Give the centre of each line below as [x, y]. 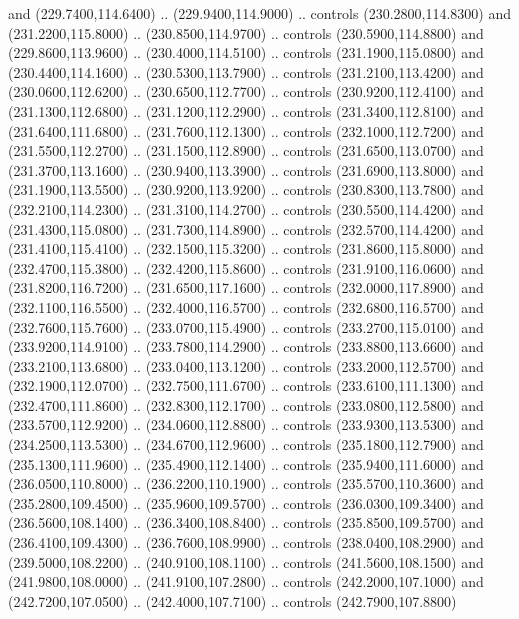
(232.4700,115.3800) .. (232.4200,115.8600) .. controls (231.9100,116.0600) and [246, 267]
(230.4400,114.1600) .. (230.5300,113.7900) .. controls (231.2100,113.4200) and [246, 71]
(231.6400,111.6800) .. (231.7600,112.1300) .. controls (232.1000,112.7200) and [246, 130]
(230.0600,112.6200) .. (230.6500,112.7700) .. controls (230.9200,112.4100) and [246, 91]
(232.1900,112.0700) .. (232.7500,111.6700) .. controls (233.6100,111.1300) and [246, 385]
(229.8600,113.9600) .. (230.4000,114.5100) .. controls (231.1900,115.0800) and [246, 52]
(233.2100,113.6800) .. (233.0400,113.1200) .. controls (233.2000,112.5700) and [246, 365]
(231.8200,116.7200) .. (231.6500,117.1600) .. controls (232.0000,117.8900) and [246, 287]
